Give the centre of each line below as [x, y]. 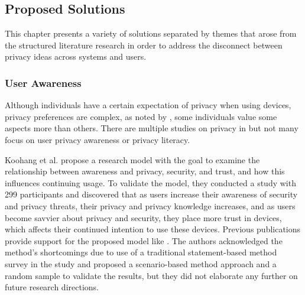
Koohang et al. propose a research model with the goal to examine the [132, 159]
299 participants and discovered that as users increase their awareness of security [151, 194]
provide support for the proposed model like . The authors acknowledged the [144, 240]
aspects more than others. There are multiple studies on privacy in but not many [152, 128]
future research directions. [52, 287]
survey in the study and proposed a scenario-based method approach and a [141, 263]
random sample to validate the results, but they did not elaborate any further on [151, 275]
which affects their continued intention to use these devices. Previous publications [153, 229]
